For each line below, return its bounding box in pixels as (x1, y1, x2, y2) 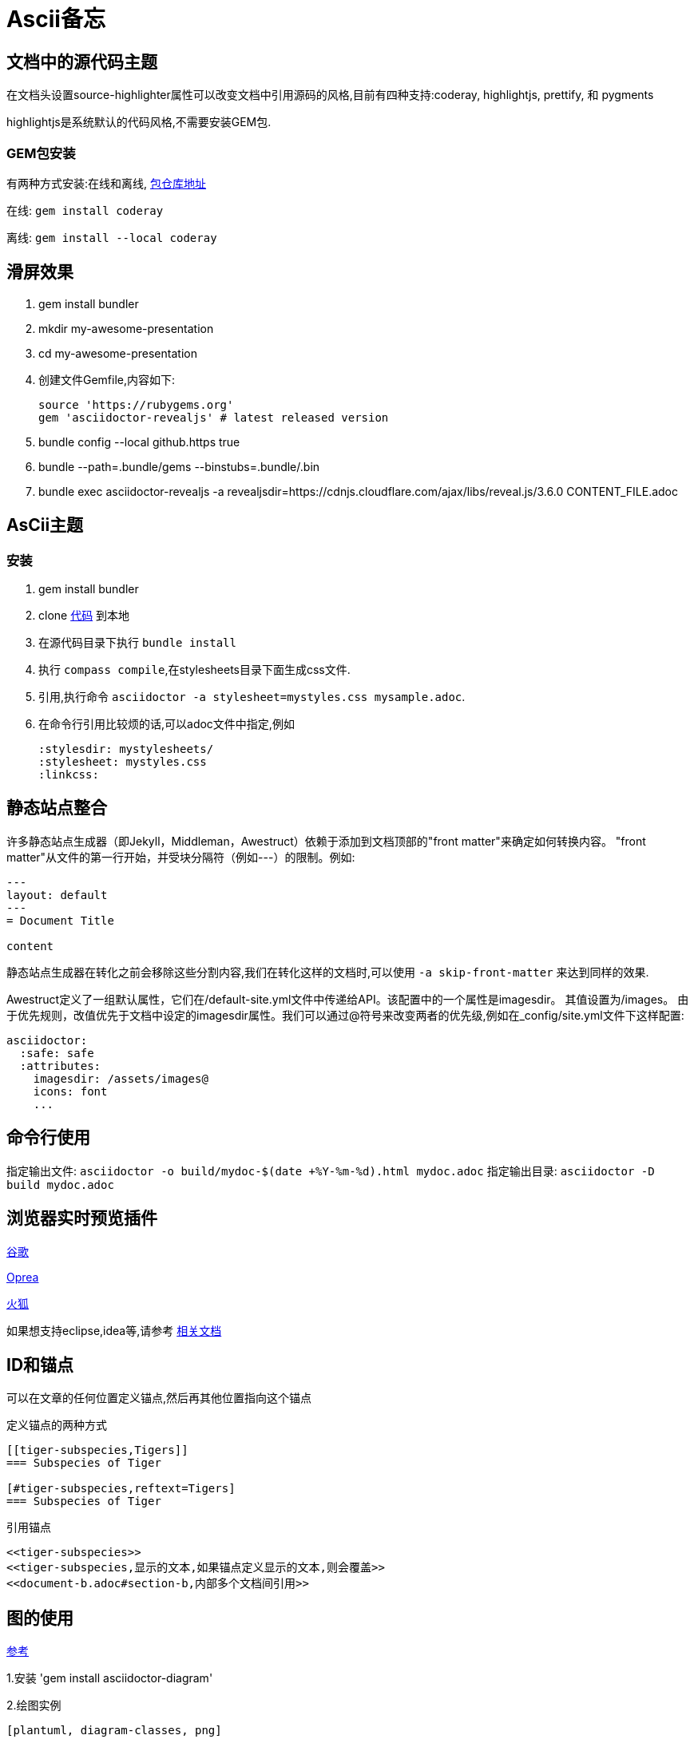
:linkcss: (38, 767, 99, 781)
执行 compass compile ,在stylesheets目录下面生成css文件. (38, 662, 351, 676)
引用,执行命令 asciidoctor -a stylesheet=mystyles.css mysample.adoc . (38, 689, 466, 703)
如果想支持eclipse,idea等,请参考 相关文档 (6, 1323, 222, 1337)
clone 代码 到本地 (38, 608, 130, 622)
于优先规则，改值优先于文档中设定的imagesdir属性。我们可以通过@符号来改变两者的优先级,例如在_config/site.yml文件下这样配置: (6, 1008, 684, 1022)
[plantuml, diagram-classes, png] (6, 1724, 222, 1737)
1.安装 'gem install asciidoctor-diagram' (6, 1671, 213, 1686)
